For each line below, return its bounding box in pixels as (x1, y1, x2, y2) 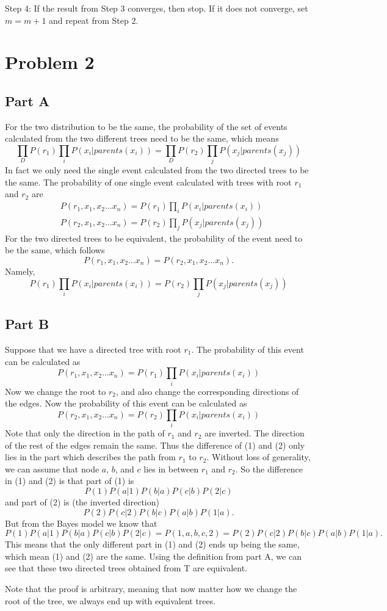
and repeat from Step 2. (49, 13, 139, 26)
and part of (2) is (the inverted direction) (5, 496, 159, 508)
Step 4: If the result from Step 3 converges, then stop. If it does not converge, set (5, 2, 308, 14)
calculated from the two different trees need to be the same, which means (5, 132, 279, 145)
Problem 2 (5, 49, 95, 74)
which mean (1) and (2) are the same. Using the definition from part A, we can (5, 549, 302, 562)
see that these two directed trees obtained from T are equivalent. (5, 562, 247, 574)
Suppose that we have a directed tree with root (5, 343, 181, 356)
